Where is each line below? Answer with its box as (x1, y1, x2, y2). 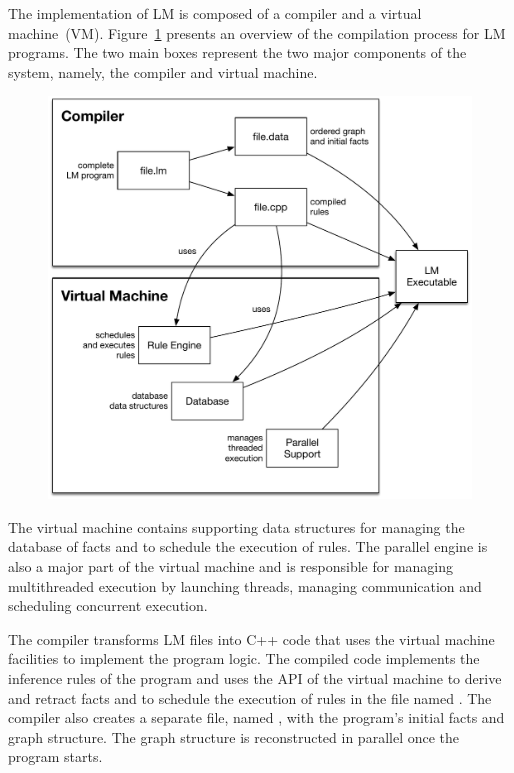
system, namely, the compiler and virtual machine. (8, 61, 318, 82)
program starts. (8, 746, 103, 767)
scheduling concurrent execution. (8, 595, 208, 616)
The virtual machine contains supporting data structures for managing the (8, 516, 465, 537)
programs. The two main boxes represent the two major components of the (8, 42, 467, 63)
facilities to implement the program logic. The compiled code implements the (8, 648, 480, 669)
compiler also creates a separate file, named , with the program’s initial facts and (8, 707, 505, 728)
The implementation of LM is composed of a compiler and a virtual (8, 3, 422, 23)
